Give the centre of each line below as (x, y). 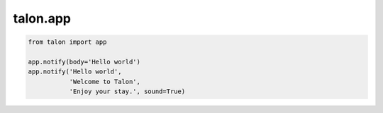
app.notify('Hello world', (75, 72)
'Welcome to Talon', (105, 82)
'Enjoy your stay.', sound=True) (127, 91)
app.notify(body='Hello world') (84, 61)
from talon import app (67, 42)
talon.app (42, 18)
